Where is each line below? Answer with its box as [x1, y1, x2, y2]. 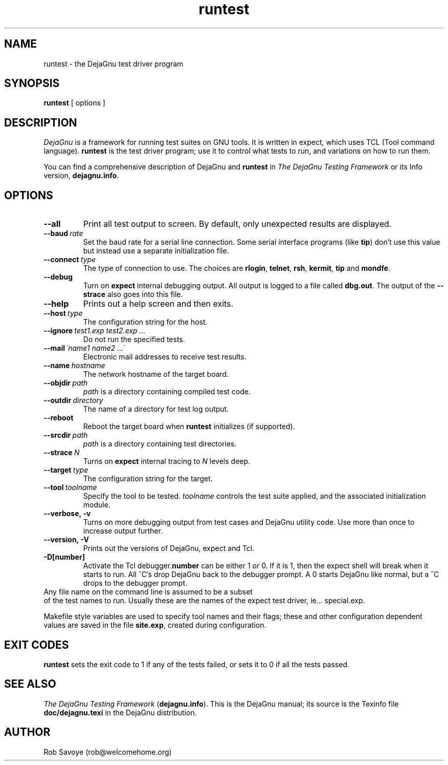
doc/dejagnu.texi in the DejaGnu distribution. [43, 708, 197, 717]
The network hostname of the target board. [83, 370, 229, 379]
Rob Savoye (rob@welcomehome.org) [43, 747, 172, 756]
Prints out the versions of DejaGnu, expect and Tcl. [83, 544, 255, 553]
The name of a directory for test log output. [83, 405, 229, 414]
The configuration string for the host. [83, 317, 208, 327]
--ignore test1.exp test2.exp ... [43, 326, 146, 335]
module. [83, 500, 110, 509]
